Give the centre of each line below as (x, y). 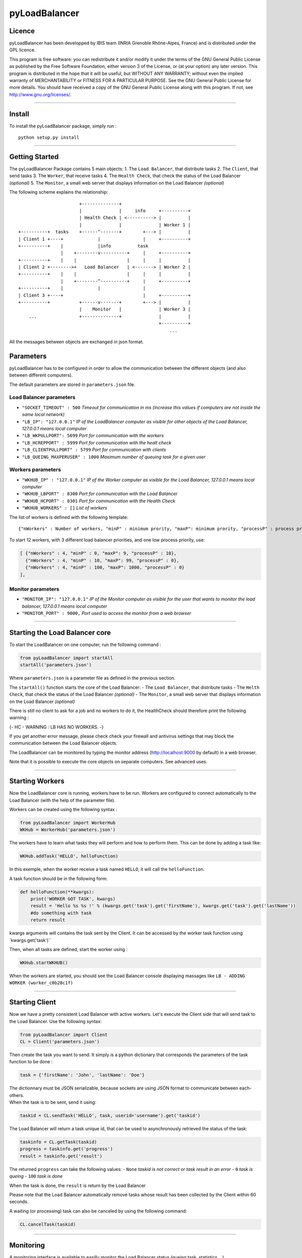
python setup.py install (49, 138)
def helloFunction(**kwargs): (57, 892)
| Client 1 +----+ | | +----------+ (104, 239)
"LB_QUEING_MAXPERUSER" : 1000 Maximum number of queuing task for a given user (114, 457)
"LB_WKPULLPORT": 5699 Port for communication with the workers (93, 436)
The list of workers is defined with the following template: (69, 517)
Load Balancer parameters (42, 398)
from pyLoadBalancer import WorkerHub (68, 822)
